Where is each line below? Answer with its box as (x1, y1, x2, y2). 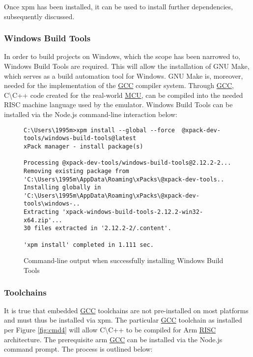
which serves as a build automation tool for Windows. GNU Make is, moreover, (4, 70, 243, 81)
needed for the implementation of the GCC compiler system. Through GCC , (4, 80, 234, 90)
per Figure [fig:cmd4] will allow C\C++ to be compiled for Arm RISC (4, 325, 216, 334)
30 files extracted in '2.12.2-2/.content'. (24, 225, 171, 232)
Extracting (24, 208, 59, 216)
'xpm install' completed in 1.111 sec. (24, 241, 154, 248)
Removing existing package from (24, 167, 129, 175)
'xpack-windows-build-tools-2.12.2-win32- (62, 208, 203, 216)
